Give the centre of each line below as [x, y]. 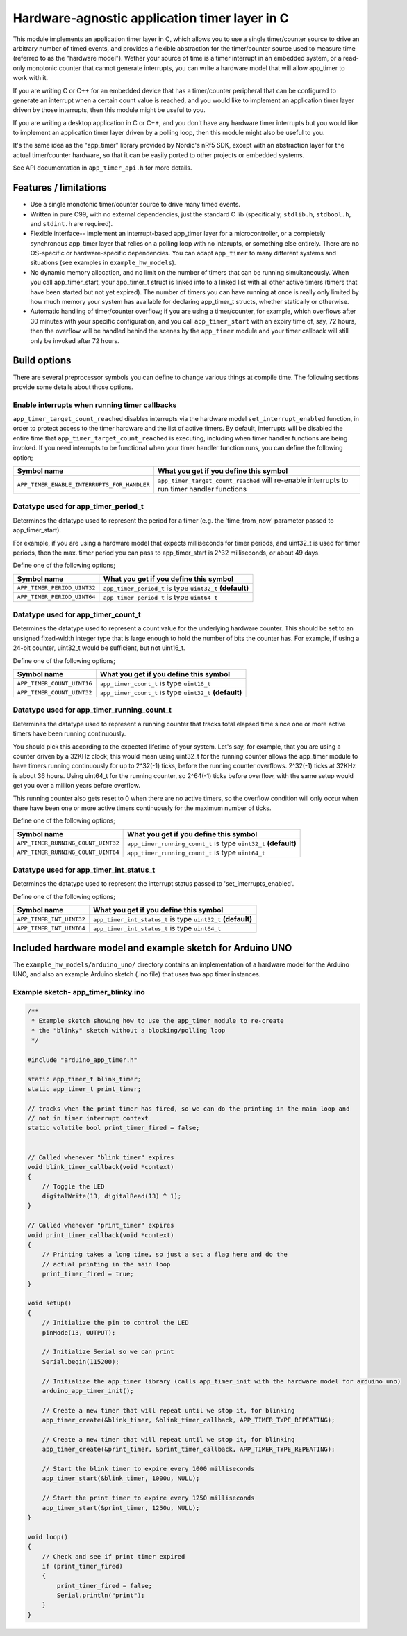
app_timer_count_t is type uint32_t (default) [171, 692]
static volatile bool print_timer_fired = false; [114, 1128]
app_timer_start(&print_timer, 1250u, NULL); [121, 1508]
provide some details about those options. [73, 387]
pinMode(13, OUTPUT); [79, 1332]
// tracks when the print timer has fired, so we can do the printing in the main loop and [189, 1109]
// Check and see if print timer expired [114, 1556]
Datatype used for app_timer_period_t [78, 507]
